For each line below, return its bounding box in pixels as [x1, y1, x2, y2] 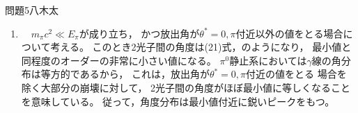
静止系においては [229, 53, 307, 67]
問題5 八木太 [5, 3, 59, 17]
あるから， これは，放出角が [79, 67, 210, 81]
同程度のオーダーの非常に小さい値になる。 [21, 53, 217, 67]
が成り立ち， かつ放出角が [79, 26, 200, 40]
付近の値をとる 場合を [246, 67, 347, 81]
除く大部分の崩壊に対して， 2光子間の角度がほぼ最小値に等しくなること [21, 80, 351, 94]
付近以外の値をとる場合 [235, 26, 343, 40]
